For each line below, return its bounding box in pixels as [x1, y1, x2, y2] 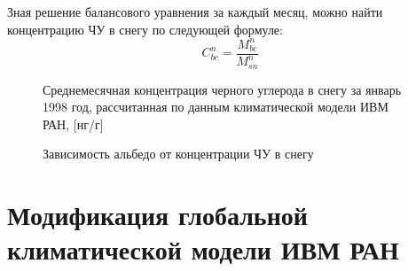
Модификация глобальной [7, 197, 308, 233]
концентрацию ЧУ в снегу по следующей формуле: [7, 19, 283, 38]
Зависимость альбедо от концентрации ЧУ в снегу [43, 144, 314, 163]
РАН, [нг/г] [43, 114, 104, 133]
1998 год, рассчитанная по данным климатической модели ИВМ [43, 97, 388, 116]
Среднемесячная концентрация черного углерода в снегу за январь [43, 80, 402, 98]
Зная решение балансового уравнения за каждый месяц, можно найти [7, 3, 383, 20]
